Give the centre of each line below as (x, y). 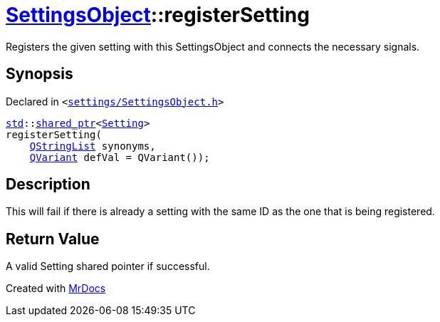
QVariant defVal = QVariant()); (120, 157)
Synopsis (40, 74)
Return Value (53, 239)
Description (48, 185)
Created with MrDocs (56, 289)
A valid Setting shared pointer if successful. (108, 266)
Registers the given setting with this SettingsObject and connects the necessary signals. (213, 46)
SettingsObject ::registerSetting (158, 15)
